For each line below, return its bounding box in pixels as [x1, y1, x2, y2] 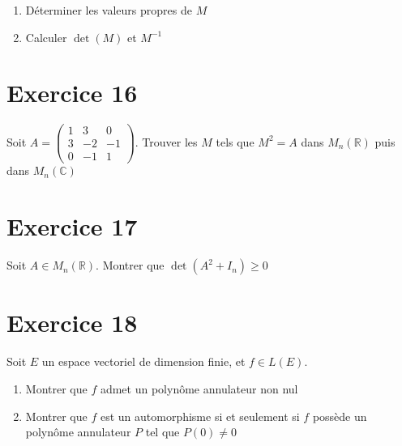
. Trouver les [135, 133, 198, 150]
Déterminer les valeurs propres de [25, 2, 192, 18]
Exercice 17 [6, 210, 138, 243]
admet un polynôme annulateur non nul [100, 380, 298, 397]
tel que [145, 423, 180, 440]
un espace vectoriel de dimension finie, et [41, 353, 246, 370]
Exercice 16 [6, 76, 138, 109]
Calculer [25, 28, 67, 45]
